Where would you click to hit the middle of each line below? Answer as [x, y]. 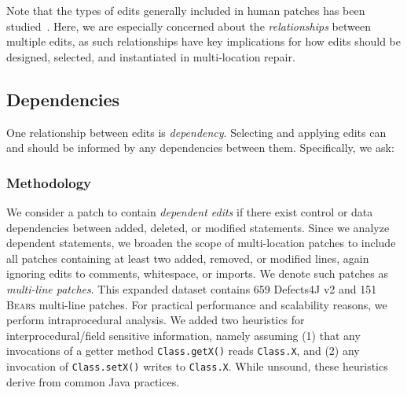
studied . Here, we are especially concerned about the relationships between [189, 26]
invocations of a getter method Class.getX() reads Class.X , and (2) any [183, 351]
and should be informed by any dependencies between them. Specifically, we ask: [200, 148]
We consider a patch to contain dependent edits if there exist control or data [190, 211]
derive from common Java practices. [93, 381]
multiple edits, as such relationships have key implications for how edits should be [203, 41]
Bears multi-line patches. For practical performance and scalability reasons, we [197, 304]
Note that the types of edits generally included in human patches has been [186, 10]
